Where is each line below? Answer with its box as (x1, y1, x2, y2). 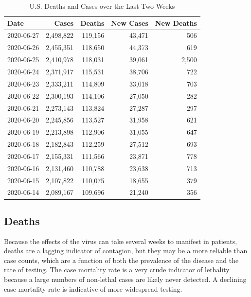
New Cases (111, 17, 148, 28)
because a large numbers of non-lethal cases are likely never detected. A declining (4, 274, 247, 284)
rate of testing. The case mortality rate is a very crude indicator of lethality (4, 264, 230, 275)
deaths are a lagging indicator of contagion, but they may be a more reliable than (4, 245, 248, 256)
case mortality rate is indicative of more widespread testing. (4, 283, 182, 294)
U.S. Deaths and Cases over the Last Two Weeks (29, 1, 175, 11)
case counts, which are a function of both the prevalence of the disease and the (4, 255, 239, 265)
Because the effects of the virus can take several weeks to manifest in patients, (4, 236, 237, 246)
